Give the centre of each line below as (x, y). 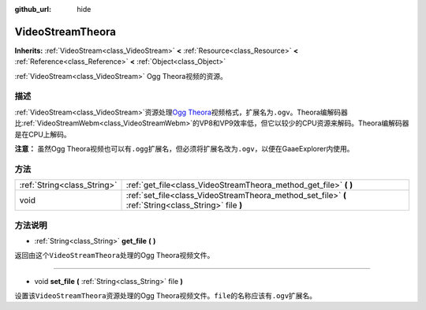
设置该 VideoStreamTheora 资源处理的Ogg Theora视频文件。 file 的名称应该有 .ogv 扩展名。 (166, 296)
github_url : (33, 9)
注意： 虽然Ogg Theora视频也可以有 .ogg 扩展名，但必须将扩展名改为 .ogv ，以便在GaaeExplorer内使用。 (184, 149)
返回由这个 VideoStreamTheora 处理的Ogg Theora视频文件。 (114, 256)
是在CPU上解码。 (43, 134)
